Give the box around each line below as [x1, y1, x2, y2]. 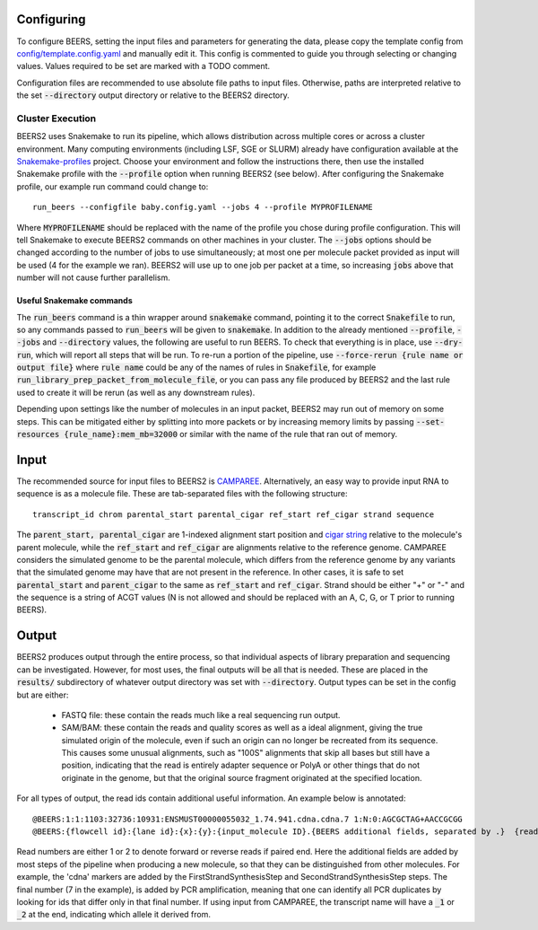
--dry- [433, 338, 464, 347]
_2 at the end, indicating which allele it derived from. [16, 909, 211, 920]
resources [16, 429, 60, 440]
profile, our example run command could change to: [16, 180, 209, 192]
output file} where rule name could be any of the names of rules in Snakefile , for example [16, 362, 377, 373]
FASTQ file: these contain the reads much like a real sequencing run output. [61, 709, 341, 720]
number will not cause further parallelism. [16, 272, 170, 283]
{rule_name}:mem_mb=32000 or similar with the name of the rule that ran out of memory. [64, 429, 398, 440]
